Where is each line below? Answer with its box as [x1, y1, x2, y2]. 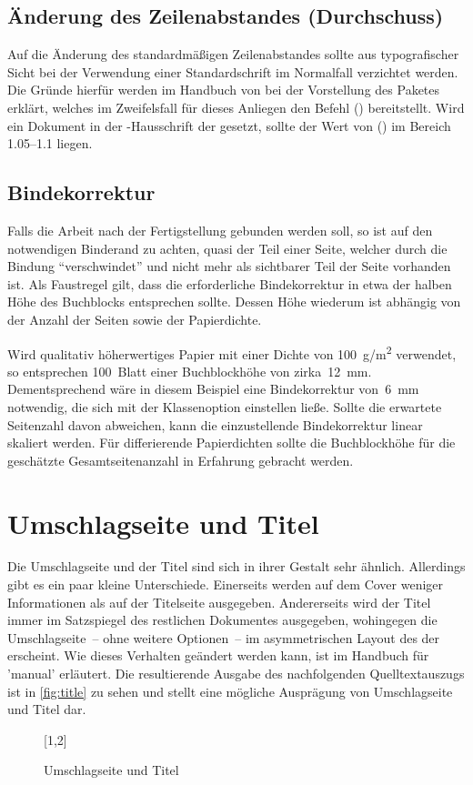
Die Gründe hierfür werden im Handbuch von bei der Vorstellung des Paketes [7, 80, 440, 99]
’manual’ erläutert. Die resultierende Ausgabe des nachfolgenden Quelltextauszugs [7, 664, 465, 683]
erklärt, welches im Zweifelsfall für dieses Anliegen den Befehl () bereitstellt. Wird [7, 97, 465, 116]
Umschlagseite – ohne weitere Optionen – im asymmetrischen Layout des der [7, 628, 440, 647]
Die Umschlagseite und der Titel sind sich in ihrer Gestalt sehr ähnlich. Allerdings [7, 557, 466, 576]
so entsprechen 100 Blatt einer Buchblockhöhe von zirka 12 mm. [7, 361, 372, 380]
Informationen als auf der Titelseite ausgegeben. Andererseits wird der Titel [7, 592, 431, 611]
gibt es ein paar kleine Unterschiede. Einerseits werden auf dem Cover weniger [7, 575, 444, 594]
